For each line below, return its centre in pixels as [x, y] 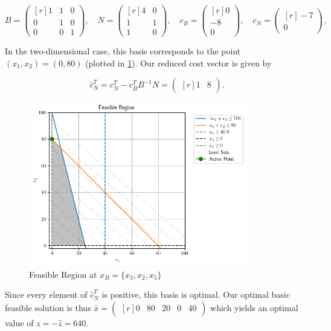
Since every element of [46, 294]
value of [19, 322]
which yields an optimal [254, 307]
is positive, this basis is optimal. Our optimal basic [196, 294]
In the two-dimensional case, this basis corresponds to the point [123, 51]
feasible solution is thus [48, 307]
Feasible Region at [63, 274]
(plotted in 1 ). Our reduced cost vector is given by [178, 63]
